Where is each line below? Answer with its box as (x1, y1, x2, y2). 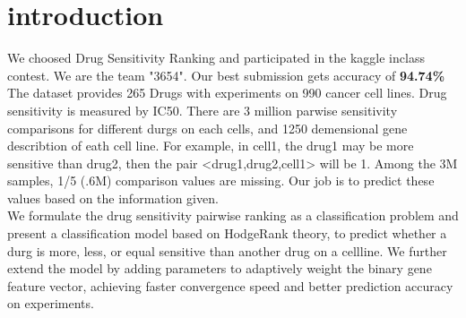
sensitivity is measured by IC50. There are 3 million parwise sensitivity (7, 100, 398, 119)
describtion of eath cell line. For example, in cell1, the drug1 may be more (7, 136, 414, 155)
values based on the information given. (7, 188, 219, 207)
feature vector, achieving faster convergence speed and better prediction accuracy (7, 276, 453, 295)
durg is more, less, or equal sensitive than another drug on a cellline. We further (7, 241, 447, 260)
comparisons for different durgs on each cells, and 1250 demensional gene (7, 118, 408, 137)
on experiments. (7, 294, 94, 313)
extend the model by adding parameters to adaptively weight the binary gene (7, 259, 432, 278)
